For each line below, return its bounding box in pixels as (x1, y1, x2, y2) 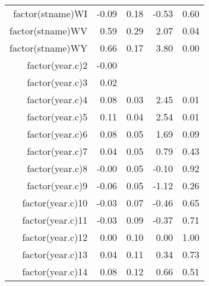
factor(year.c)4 (27, 93, 88, 106)
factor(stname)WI (13, 7, 88, 20)
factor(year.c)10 (22, 196, 88, 209)
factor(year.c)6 (27, 127, 88, 141)
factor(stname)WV (9, 24, 88, 37)
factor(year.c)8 (27, 161, 88, 175)
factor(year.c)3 (27, 75, 88, 89)
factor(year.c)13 (22, 247, 88, 261)
